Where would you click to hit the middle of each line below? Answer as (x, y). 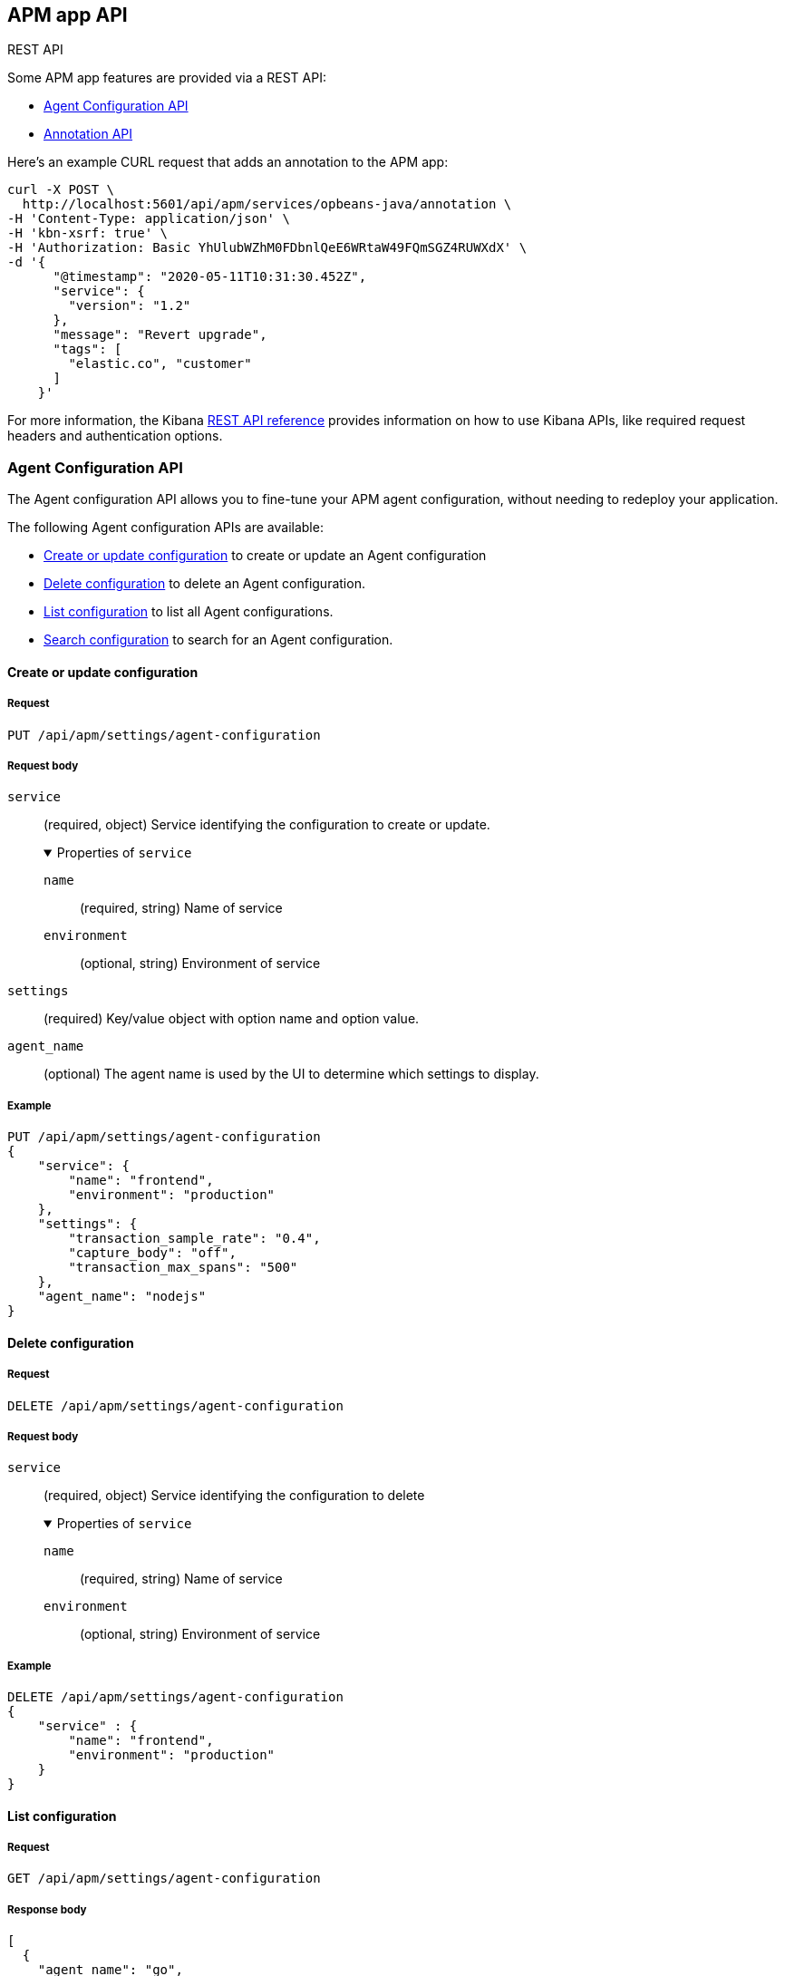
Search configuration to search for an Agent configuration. (218, 640)
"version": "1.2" (130, 306)
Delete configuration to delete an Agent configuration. (204, 584)
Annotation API (88, 134)
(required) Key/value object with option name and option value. (232, 1019)
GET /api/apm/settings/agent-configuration (164, 1879)
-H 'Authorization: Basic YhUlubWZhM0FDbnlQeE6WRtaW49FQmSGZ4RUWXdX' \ (267, 248)
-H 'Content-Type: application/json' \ (149, 219)
